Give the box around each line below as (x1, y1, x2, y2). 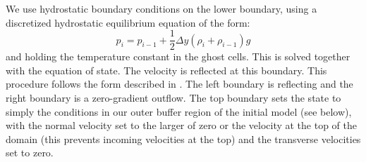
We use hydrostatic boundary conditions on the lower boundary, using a (6, 1, 317, 15)
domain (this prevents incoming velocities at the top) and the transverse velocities (6, 131, 361, 146)
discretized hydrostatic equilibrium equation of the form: (6, 15, 250, 29)
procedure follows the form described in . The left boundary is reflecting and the (6, 76, 353, 91)
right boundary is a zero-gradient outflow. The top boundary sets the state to (6, 90, 341, 105)
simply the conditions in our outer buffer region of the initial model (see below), (6, 104, 352, 119)
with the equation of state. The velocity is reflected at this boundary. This (6, 62, 327, 77)
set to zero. (6, 145, 54, 160)
